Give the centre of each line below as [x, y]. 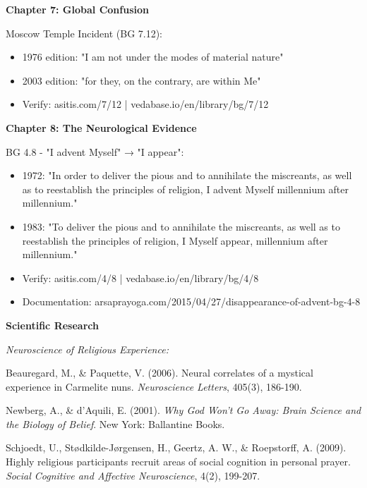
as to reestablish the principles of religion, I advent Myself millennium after [185, 189]
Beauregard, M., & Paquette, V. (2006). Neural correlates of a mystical [160, 373]
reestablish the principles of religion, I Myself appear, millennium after [175, 240]
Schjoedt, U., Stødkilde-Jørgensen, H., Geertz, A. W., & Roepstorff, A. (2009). [176, 447]
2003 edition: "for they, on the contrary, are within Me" [142, 80]
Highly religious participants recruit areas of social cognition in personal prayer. [178, 462]
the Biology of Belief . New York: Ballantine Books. [115, 423]
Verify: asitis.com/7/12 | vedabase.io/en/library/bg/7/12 [145, 104]
